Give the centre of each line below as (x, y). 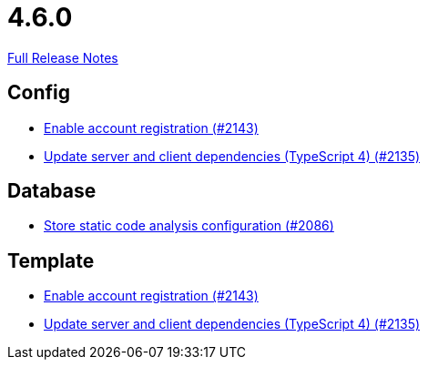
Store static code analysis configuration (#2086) (189, 226)
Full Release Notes (63, 57)
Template (51, 260)
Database (52, 191)
